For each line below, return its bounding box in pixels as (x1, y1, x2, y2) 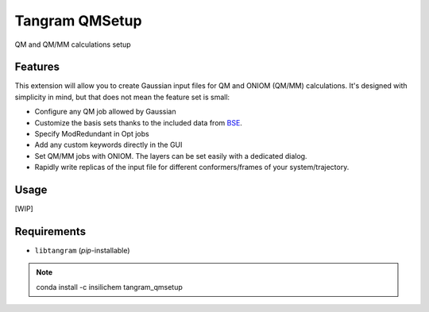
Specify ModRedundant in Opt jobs (34, 129, 150, 139)
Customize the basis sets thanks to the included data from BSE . (34, 117, 242, 127)
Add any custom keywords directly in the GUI (34, 140, 183, 150)
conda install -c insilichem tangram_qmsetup (36, 282, 183, 291)
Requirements (14, 225, 87, 238)
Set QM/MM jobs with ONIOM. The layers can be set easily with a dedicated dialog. (34, 151, 307, 160)
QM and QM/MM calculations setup (14, 40, 131, 49)
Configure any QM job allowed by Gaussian (34, 107, 176, 117)
